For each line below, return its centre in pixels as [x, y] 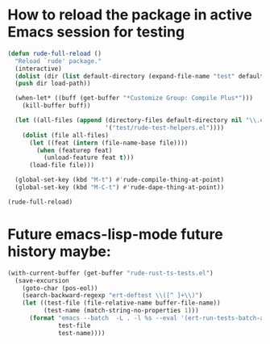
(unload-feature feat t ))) [89, 158]
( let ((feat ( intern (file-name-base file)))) [108, 143]
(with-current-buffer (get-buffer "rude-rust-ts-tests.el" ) [111, 273]
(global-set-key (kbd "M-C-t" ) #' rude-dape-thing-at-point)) [120, 187]
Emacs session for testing [96, 32]
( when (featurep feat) [75, 150]
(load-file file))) [61, 166]
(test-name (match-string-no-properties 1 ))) [121, 311]
